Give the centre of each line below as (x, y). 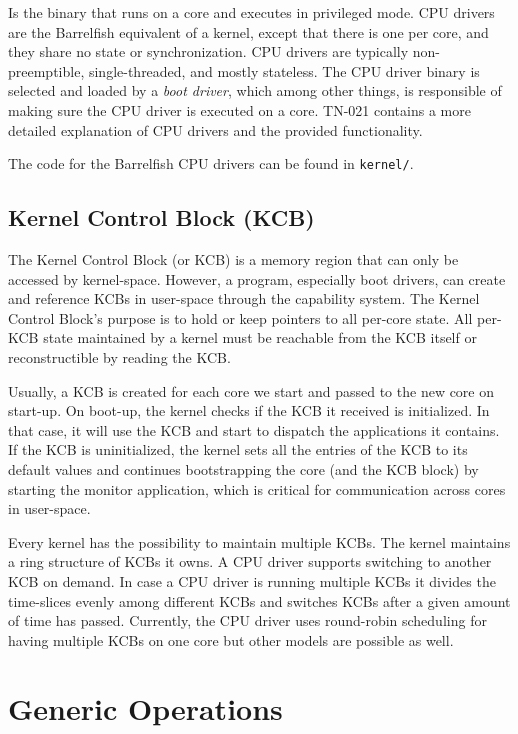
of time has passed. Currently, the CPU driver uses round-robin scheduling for (247, 620)
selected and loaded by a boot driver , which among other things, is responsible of (255, 90)
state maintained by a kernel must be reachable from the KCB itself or (260, 337)
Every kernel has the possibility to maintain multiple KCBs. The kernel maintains (259, 541)
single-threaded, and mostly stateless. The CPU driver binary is (284, 70)
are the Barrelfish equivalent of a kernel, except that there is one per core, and (248, 31)
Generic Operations (145, 708)
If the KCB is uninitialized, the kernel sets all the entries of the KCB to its (238, 449)
